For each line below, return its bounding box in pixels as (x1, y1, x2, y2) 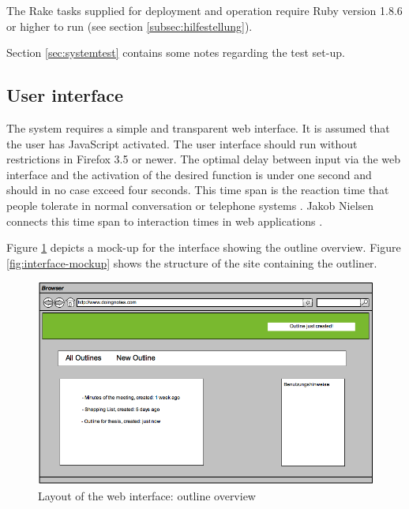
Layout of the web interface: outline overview (38, 487, 256, 503)
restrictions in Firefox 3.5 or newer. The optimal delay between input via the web (6, 151, 401, 167)
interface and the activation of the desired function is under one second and (6, 166, 372, 182)
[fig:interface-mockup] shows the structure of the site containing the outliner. (6, 254, 377, 271)
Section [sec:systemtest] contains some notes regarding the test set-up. (6, 44, 345, 61)
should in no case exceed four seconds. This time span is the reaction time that (6, 182, 389, 198)
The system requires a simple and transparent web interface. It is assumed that (6, 119, 390, 136)
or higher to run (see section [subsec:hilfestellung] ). (6, 17, 253, 34)
